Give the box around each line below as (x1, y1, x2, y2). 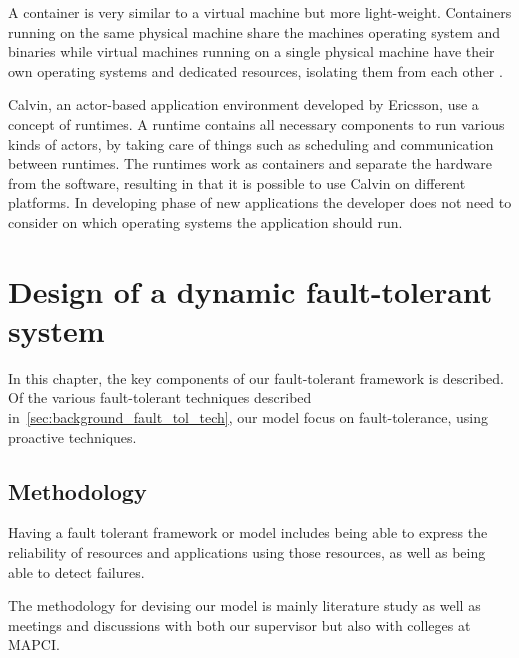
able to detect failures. (8, 561, 145, 582)
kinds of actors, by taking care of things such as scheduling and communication (8, 133, 494, 154)
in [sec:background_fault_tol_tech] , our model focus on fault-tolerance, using (8, 407, 488, 428)
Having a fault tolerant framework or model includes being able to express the (8, 522, 488, 543)
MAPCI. (8, 634, 60, 655)
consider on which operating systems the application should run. (8, 211, 403, 232)
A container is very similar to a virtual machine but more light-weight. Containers (8, 2, 512, 22)
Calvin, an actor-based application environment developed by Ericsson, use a (8, 94, 479, 115)
